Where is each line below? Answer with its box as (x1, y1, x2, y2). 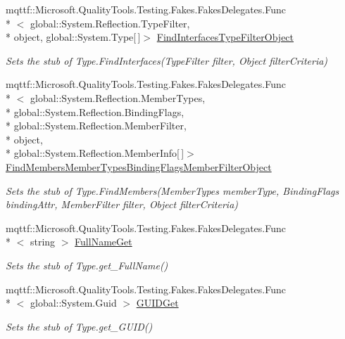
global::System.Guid (30, 295, 117, 310)
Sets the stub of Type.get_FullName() (6, 257, 168, 272)
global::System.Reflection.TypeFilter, (30, 15, 190, 30)
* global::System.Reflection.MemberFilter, (6, 118, 187, 133)
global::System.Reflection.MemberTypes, (30, 90, 206, 105)
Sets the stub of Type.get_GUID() (6, 319, 153, 333)
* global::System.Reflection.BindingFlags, (6, 104, 184, 119)
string (30, 234, 56, 249)
